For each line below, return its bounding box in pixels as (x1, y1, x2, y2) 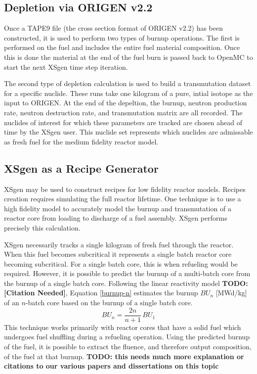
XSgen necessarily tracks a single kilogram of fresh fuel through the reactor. (4, 239, 234, 249)
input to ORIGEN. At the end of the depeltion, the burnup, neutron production (4, 97, 247, 108)
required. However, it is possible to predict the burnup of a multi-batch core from (4, 268, 251, 279)
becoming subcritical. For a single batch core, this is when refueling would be (4, 258, 238, 269)
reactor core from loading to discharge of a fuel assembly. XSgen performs (4, 213, 227, 223)
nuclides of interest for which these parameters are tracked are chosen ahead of (4, 117, 243, 127)
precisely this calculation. (4, 222, 81, 233)
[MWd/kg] (215, 287, 247, 298)
